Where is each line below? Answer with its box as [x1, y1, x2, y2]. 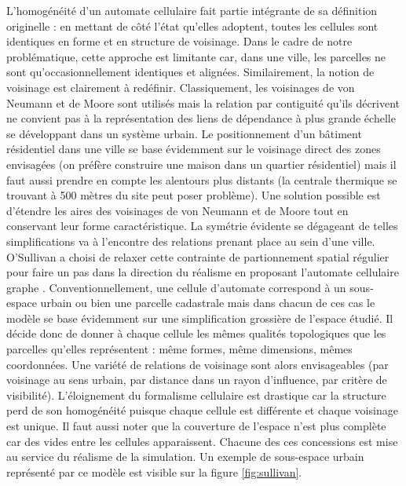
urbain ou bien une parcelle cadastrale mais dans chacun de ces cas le [40, 294, 375, 311]
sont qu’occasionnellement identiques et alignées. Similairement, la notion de [6, 64, 375, 80]
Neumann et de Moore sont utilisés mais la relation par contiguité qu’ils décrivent [6, 94, 401, 111]
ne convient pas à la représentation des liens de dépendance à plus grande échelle [6, 110, 396, 126]
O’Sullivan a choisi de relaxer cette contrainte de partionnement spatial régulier [6, 248, 390, 265]
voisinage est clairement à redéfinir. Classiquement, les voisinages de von [6, 79, 355, 95]
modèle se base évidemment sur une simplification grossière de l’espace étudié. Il [6, 309, 393, 326]
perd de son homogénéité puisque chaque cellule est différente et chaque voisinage [6, 402, 398, 418]
